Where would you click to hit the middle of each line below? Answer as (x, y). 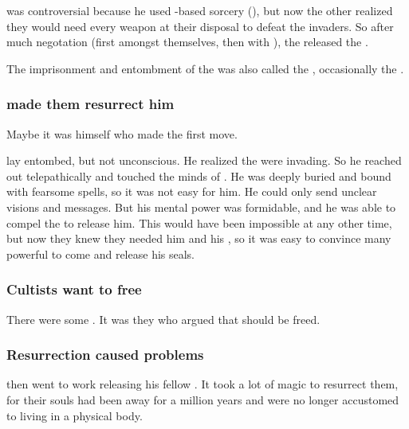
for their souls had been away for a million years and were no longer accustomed (203, 399)
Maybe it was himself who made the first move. (122, 133)
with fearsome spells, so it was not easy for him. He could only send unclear (192, 191)
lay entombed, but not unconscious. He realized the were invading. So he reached (204, 160)
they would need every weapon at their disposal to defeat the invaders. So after (200, 26)
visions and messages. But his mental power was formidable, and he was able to (201, 207)
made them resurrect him (90, 104)
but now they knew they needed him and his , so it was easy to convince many (199, 238)
